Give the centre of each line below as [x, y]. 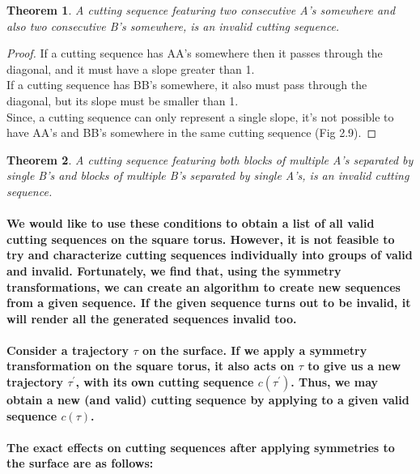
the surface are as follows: [80, 463]
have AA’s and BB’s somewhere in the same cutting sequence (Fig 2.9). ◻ [192, 132]
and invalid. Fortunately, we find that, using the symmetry [174, 270]
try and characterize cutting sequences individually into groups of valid [210, 255]
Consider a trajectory [68, 350]
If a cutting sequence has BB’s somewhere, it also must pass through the [187, 85]
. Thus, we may [335, 382]
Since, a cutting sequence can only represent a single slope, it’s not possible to [200, 116]
